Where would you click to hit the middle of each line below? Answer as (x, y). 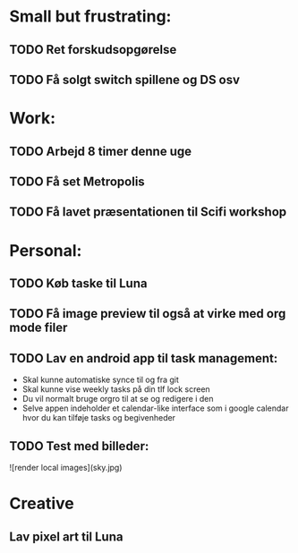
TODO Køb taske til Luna (78, 283)
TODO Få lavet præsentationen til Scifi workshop (148, 212)
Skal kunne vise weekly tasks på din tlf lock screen (116, 389)
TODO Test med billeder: (79, 446)
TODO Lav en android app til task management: (144, 358)
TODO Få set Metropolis (77, 181)
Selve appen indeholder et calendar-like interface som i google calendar (155, 408)
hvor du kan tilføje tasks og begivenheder (99, 418)
